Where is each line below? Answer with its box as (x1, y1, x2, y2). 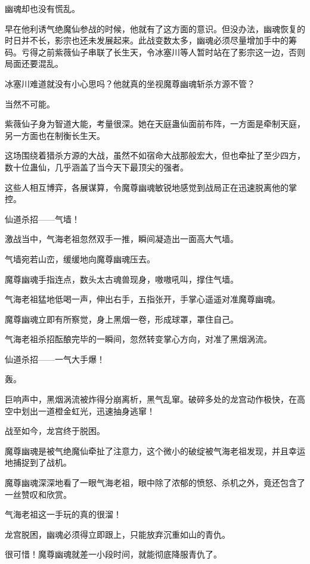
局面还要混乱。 (5, 57, 63, 70)
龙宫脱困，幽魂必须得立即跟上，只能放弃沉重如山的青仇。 (5, 528, 230, 540)
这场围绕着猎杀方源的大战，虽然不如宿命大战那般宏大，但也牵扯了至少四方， (5, 149, 305, 162)
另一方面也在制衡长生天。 (5, 129, 105, 141)
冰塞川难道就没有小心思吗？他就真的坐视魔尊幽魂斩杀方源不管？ (5, 77, 255, 89)
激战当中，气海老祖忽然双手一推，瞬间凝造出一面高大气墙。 (5, 233, 238, 245)
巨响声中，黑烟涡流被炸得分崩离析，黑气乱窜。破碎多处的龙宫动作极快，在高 (5, 393, 305, 405)
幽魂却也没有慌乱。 (5, 2, 80, 14)
